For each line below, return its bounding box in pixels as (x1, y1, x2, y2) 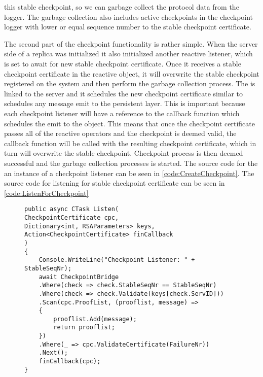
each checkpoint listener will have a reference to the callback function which (4, 108, 240, 118)
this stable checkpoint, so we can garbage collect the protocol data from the (4, 2, 239, 12)
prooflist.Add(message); (53, 315, 137, 323)
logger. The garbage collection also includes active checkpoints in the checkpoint (4, 11, 253, 22)
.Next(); (39, 349, 68, 357)
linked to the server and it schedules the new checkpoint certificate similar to (4, 88, 243, 98)
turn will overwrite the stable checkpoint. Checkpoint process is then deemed (4, 148, 243, 158)
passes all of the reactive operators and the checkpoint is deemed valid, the (4, 128, 237, 139)
